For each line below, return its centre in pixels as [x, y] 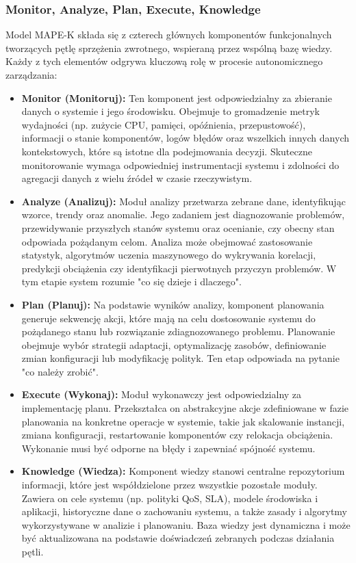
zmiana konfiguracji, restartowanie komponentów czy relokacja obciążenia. [177, 435]
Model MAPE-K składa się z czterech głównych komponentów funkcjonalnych [169, 35]
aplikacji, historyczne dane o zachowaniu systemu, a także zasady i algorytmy [184, 511]
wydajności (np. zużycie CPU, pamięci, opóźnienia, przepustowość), [164, 124]
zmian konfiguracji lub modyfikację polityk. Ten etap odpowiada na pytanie [180, 358]
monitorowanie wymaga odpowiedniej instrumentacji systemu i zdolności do [180, 165]
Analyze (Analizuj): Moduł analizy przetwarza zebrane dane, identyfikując [183, 201]
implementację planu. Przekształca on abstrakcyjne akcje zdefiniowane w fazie [185, 408]
